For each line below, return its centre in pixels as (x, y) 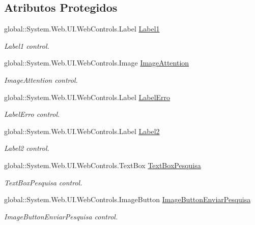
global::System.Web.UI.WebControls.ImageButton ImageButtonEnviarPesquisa (127, 199)
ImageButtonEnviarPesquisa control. (61, 216)
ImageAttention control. (41, 79)
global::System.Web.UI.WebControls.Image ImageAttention (97, 63)
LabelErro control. (32, 114)
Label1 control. (27, 45)
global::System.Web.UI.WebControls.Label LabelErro (87, 97)
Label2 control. (27, 148)
